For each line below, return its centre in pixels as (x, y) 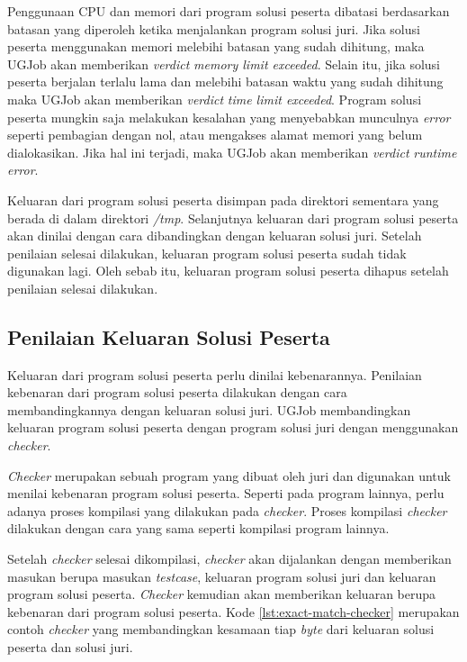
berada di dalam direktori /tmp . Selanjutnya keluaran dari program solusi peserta (233, 218)
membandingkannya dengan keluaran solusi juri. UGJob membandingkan (209, 409)
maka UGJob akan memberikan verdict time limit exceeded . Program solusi (215, 99)
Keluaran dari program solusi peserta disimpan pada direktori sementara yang (223, 200)
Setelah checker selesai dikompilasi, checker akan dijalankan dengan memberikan (229, 559)
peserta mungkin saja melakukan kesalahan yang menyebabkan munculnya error (229, 117)
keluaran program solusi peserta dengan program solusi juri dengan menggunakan (233, 427)
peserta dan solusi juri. (70, 647)
